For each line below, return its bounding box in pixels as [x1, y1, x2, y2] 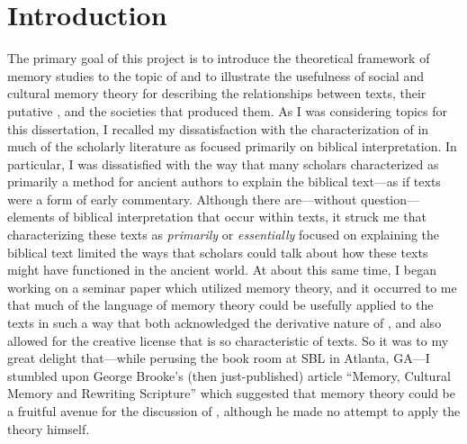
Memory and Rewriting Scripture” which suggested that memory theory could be [7, 384, 455, 403]
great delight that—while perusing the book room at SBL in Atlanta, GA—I [7, 349, 430, 367]
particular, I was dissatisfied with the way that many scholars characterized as [7, 154, 439, 173]
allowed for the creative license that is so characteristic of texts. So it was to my [7, 331, 449, 349]
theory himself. [7, 419, 90, 438]
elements [7, 207, 55, 226]
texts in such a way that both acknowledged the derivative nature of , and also [7, 313, 442, 332]
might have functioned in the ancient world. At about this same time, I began [7, 260, 436, 279]
